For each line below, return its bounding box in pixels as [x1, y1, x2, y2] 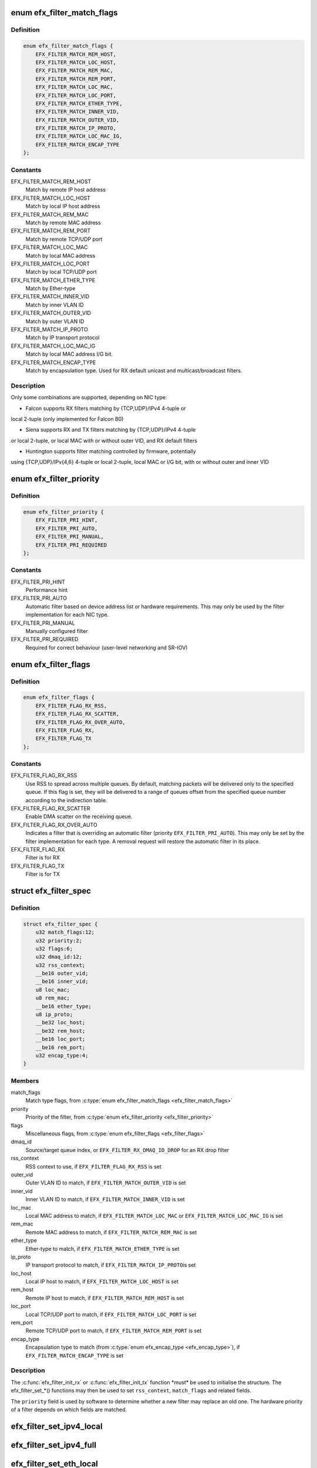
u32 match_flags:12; [35, 929, 95, 936]
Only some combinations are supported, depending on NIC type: [11, 394, 167, 401]
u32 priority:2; [35, 937, 82, 944]
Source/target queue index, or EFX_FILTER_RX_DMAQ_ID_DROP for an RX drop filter [25, 1146, 229, 1153]
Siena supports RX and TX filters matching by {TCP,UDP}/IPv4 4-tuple [25, 426, 196, 433]
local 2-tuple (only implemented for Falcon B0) [11, 415, 124, 422]
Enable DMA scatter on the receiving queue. [25, 813, 133, 820]
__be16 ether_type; [35, 1003, 92, 1009]
